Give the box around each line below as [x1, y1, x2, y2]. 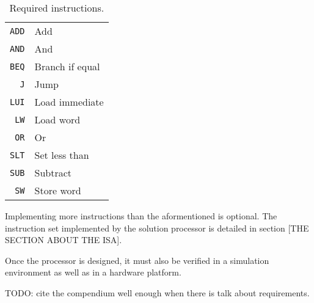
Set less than [34, 148, 89, 162]
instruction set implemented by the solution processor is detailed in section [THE [5, 221, 309, 234]
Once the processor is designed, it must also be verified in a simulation [5, 254, 269, 266]
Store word [34, 183, 81, 197]
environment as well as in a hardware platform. [5, 266, 181, 279]
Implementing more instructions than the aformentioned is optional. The [5, 210, 277, 222]
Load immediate [34, 95, 104, 109]
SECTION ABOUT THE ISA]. [5, 233, 122, 246]
